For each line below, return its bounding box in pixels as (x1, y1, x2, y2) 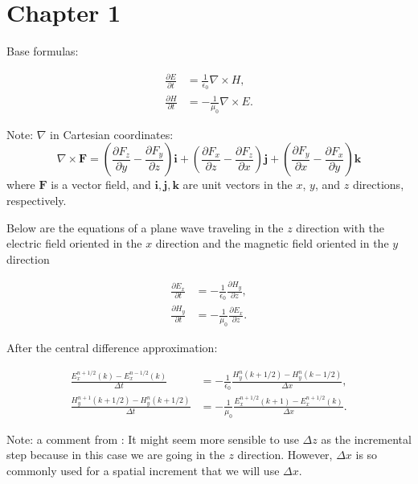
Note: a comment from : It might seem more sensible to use (6, 430, 299, 447)
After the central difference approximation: (6, 338, 218, 355)
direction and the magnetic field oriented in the (155, 235, 389, 252)
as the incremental (321, 430, 412, 447)
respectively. (6, 192, 67, 209)
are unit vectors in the (182, 176, 293, 193)
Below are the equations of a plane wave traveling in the (6, 219, 284, 236)
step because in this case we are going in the (6, 446, 225, 463)
